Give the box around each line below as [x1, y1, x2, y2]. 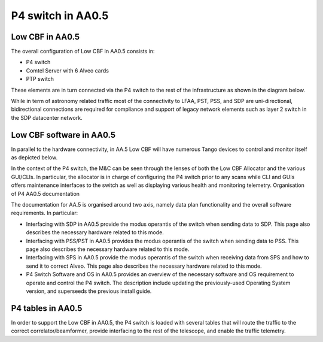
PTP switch [26, 75, 54, 83]
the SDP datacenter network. [11, 114, 83, 121]
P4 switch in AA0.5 [11, 9, 109, 22]
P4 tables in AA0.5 [11, 303, 83, 313]
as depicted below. [11, 154, 58, 161]
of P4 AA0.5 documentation [11, 190, 80, 197]
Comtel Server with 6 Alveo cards [26, 66, 109, 74]
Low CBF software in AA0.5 [11, 129, 116, 140]
